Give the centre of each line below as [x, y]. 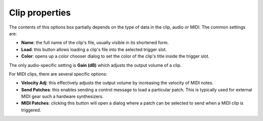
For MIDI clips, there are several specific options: [58, 74]
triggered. [31, 110]
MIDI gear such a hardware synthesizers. [62, 96]
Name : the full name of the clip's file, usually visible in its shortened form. [95, 43]
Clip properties [40, 13]
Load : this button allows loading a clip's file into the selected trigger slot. [94, 49]
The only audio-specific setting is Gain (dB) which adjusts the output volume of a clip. [95, 65]
